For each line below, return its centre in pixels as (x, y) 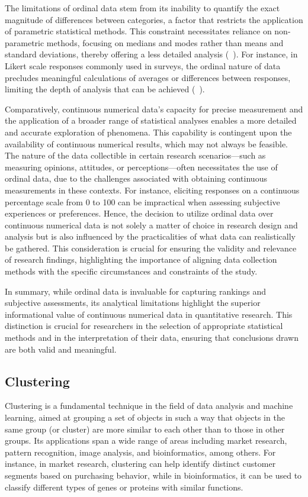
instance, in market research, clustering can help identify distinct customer (140, 464)
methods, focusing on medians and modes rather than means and (165, 42)
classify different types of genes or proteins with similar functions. (124, 487)
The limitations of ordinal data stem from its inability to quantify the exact (142, 8)
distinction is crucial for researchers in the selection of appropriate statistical (144, 326)
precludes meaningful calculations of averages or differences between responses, (148, 77)
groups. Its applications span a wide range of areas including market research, (146, 440)
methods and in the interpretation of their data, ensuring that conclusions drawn (152, 338)
